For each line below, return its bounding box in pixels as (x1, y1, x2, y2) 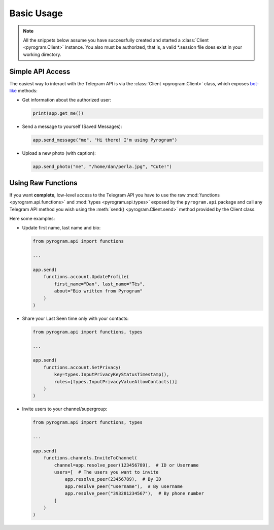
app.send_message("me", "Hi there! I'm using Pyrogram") (32, 137, 178, 143)
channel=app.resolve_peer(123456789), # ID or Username (54, 462, 199, 468)
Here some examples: (9, 216, 55, 221)
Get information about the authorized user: (22, 97, 112, 103)
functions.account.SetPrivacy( (43, 365, 121, 370)
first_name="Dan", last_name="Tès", (54, 281, 146, 287)
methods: (18, 88, 38, 94)
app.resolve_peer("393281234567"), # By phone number (64, 490, 204, 496)
